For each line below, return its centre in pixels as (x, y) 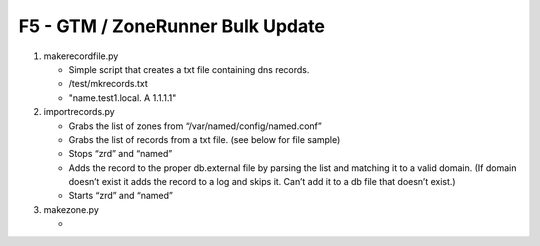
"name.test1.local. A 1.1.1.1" (122, 97)
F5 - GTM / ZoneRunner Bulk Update (171, 26)
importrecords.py (79, 112)
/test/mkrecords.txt (108, 84)
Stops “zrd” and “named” (120, 154)
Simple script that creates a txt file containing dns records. (189, 69)
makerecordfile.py (81, 56)
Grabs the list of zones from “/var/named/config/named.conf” (195, 126)
